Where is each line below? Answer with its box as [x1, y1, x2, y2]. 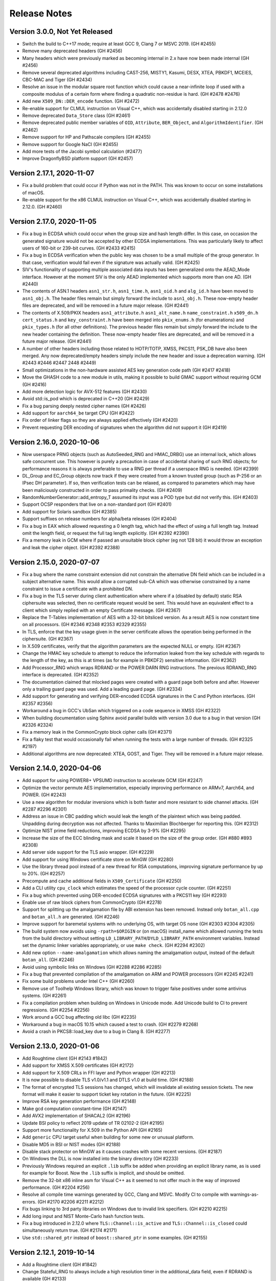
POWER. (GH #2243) [22, 792, 66, 798]
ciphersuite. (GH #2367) [22, 636, 74, 642]
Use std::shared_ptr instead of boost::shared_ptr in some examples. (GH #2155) [22, 1234, 208, 1241]
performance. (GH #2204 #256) [22, 1184, 90, 1191]
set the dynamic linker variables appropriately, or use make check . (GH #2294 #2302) [22, 942, 205, 948]
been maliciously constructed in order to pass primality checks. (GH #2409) [22, 487, 182, 493]
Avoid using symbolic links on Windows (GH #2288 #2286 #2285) [22, 964, 162, 970]
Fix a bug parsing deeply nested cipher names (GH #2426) [22, 403, 147, 409]
